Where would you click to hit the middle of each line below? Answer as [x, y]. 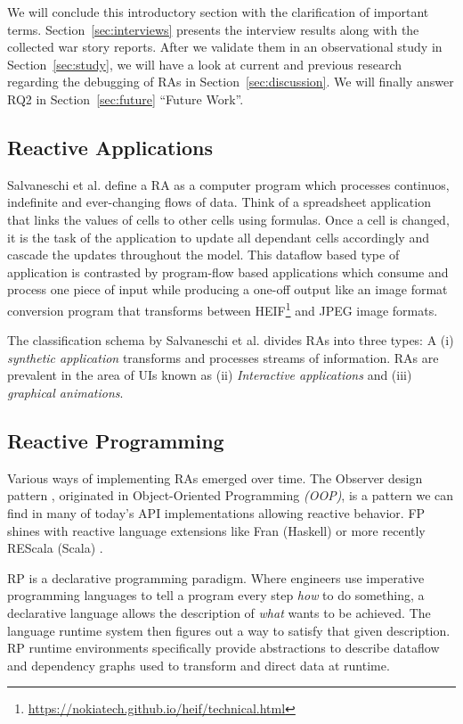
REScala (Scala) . [55, 548]
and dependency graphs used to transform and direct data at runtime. [199, 665]
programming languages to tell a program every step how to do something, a [216, 595]
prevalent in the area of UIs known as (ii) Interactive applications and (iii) [210, 375]
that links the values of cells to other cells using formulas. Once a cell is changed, [228, 219]
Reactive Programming [116, 440]
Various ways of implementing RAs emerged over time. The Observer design [215, 477]
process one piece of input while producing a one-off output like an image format [227, 289]
